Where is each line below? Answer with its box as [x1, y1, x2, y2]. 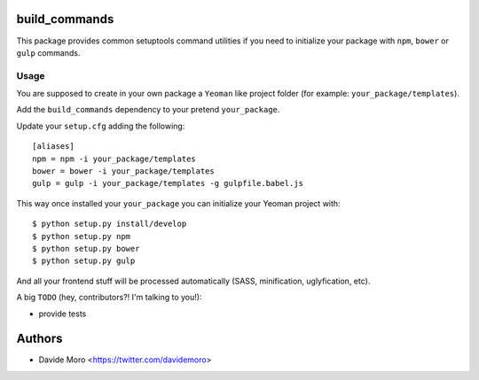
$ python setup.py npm [32, 231, 131, 241]
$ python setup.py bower [32, 244, 140, 253]
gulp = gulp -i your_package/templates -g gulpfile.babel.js [32, 178, 303, 189]
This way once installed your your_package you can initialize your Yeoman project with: [16, 198, 341, 208]
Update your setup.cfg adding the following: [16, 120, 185, 131]
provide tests [38, 308, 87, 319]
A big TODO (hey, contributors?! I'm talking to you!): [16, 292, 202, 303]
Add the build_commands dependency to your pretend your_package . [16, 105, 280, 115]
